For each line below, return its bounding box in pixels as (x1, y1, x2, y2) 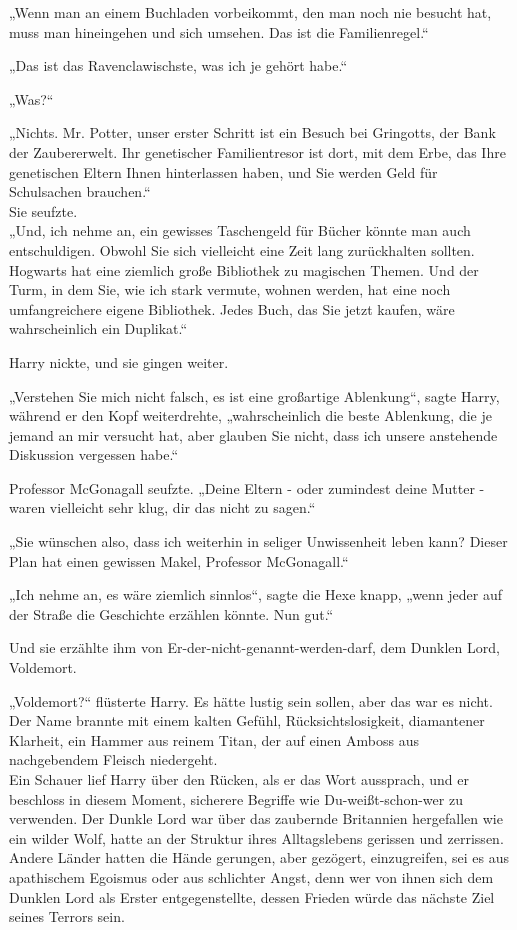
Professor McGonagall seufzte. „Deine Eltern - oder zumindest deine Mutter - (9, 477, 485, 498)
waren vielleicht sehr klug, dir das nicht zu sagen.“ (9, 497, 316, 518)
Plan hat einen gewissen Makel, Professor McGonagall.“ (9, 550, 349, 571)
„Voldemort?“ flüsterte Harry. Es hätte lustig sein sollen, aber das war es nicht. (9, 690, 493, 711)
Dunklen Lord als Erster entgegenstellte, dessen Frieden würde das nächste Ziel (9, 886, 495, 907)
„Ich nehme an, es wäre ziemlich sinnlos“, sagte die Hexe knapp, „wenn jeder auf (9, 584, 503, 605)
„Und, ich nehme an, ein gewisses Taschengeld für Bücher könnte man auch (9, 220, 471, 241)
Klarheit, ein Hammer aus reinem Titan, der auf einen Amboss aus (9, 729, 419, 750)
